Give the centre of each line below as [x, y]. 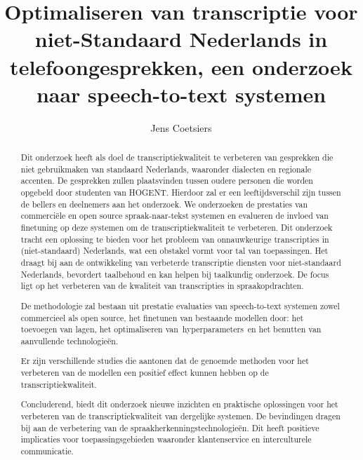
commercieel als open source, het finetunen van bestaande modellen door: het [162, 317]
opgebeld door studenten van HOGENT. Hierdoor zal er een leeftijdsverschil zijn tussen [181, 192]
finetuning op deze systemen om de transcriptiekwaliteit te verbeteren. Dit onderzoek [177, 228]
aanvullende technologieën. [70, 340]
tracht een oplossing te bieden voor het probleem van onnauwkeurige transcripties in [175, 239]
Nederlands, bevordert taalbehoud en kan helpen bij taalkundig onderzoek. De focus [175, 274]
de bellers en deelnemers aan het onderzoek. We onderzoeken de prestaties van [164, 204]
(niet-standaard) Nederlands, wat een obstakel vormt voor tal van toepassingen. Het [174, 251]
